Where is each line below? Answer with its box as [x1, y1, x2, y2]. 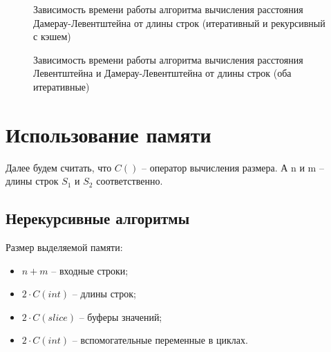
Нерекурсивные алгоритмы [6, 207, 190, 229]
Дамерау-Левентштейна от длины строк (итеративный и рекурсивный [33, 15, 325, 30]
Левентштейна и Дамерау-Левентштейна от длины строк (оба [33, 66, 292, 80]
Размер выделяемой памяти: [6, 240, 123, 254]
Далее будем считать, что [6, 160, 112, 174]
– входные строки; [51, 263, 129, 277]
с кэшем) [33, 29, 71, 44]
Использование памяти [6, 120, 211, 148]
